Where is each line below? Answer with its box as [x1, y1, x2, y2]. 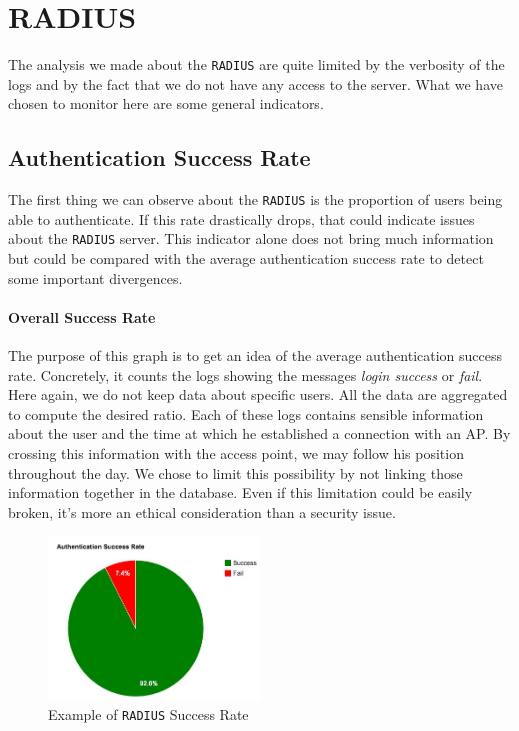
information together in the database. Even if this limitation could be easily [8, 482, 473, 503]
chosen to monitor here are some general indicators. [8, 93, 324, 114]
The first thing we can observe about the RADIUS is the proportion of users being [8, 189, 503, 210]
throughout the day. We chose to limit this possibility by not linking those [8, 462, 463, 483]
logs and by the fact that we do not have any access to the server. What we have [8, 73, 503, 94]
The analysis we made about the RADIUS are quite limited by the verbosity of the [8, 54, 505, 75]
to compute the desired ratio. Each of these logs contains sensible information [8, 403, 484, 424]
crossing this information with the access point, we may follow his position [8, 443, 464, 464]
